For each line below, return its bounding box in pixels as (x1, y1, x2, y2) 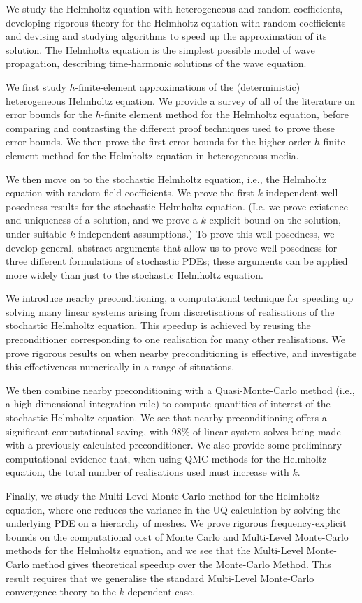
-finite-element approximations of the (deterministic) (75, 79, 301, 94)
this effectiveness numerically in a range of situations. (6, 359, 235, 374)
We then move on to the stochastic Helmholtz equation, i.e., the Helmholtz (6, 171, 327, 186)
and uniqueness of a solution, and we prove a (6, 212, 198, 227)
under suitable (6, 226, 67, 240)
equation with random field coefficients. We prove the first (6, 185, 254, 200)
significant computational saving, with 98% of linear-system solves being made (6, 423, 341, 438)
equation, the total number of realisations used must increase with (6, 465, 289, 479)
